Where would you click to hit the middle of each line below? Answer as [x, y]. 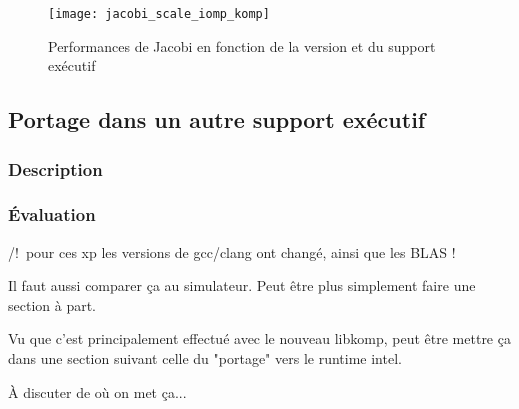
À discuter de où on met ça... [97, 391]
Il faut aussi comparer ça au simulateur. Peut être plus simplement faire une [242, 285]
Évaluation [52, 214]
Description [55, 168]
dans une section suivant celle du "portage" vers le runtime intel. [205, 358]
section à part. [52, 304]
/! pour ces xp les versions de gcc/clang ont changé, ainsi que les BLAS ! [232, 251]
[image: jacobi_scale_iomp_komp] [159, 14]
